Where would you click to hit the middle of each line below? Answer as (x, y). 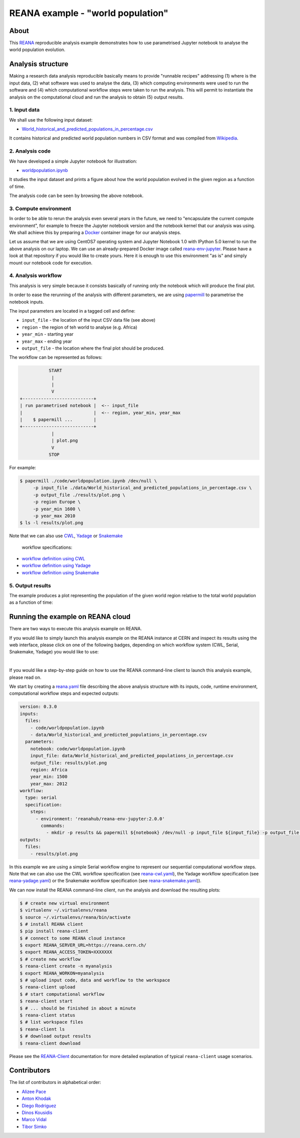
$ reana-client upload (47, 987)
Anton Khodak (36, 1098)
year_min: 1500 (49, 777)
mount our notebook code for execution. (51, 263)
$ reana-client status (47, 1015)
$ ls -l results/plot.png (51, 523)
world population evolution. (37, 50)
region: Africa (49, 770)
